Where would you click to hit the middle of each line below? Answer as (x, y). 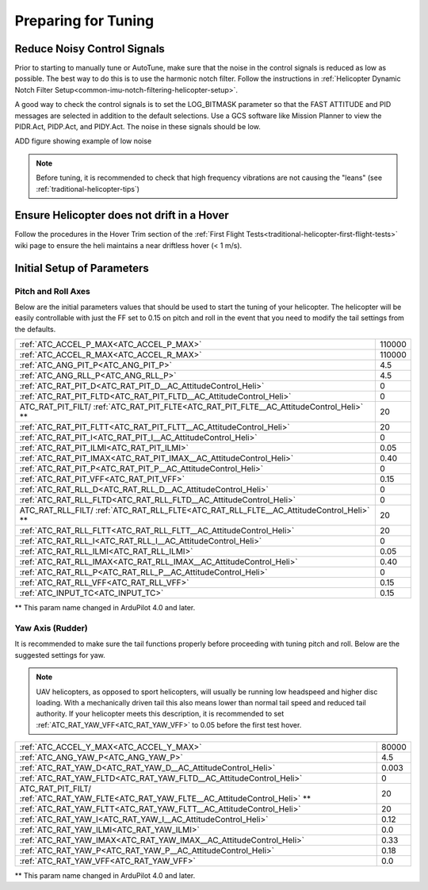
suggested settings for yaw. (60, 655)
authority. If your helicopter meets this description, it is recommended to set (160, 714)
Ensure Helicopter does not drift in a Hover (122, 215)
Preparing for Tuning (84, 21)
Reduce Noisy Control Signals (90, 49)
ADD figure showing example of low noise (83, 141)
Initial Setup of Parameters (82, 268)
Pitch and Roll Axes (53, 291)
